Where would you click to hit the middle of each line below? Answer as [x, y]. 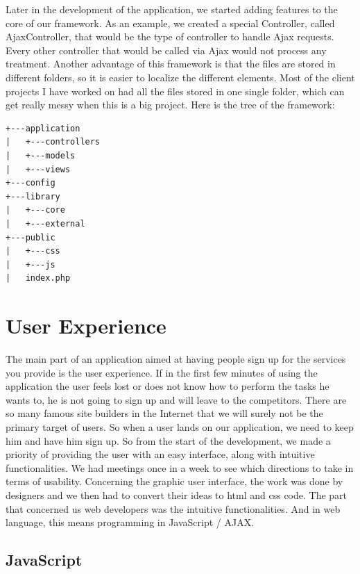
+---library [33, 196]
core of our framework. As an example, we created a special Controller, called [170, 23]
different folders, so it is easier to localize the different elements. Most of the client [180, 77]
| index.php [38, 278]
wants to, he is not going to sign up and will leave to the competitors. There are [176, 399]
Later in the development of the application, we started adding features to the [172, 9]
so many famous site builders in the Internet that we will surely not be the [164, 413]
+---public [31, 237]
